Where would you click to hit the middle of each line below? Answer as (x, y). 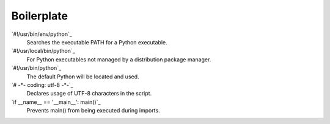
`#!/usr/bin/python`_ (36, 68)
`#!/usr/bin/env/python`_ (42, 34)
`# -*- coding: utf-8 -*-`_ (42, 84)
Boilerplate (40, 16)
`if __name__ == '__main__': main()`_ (56, 102)
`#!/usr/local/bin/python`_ (43, 51)
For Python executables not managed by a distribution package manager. (119, 59)
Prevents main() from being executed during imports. (93, 111)
